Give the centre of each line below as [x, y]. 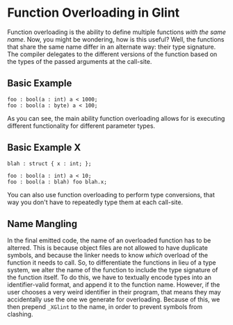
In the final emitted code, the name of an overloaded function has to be [109, 240]
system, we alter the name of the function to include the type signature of [113, 270]
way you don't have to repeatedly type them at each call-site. [95, 202]
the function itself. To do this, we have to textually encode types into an [110, 277]
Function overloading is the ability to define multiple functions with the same [116, 32]
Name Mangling [42, 224]
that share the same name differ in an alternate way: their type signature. [112, 47]
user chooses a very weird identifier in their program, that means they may [114, 292]
